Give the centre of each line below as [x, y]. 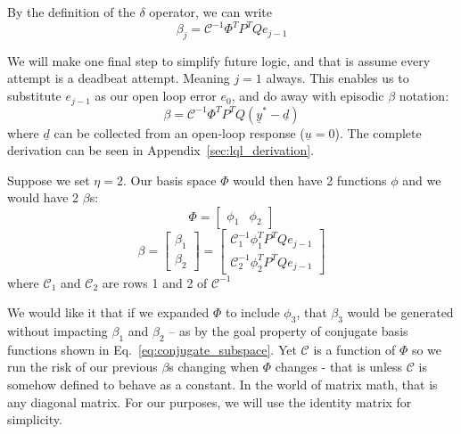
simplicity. [35, 419]
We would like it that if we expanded [108, 312]
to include [253, 312]
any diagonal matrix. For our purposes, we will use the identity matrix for [210, 401]
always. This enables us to [338, 78]
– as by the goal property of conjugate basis [288, 330]
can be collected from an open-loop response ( [179, 132]
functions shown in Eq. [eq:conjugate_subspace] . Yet [152, 349]
